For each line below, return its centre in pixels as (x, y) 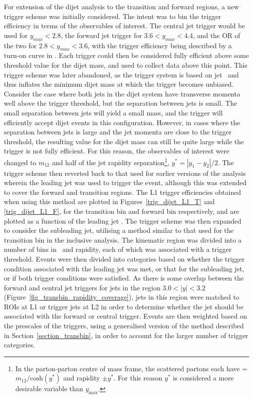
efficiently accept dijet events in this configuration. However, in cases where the (122, 122)
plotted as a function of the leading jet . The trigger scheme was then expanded (123, 220)
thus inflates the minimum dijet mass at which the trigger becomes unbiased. (119, 84)
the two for (20, 45)
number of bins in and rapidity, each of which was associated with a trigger (118, 249)
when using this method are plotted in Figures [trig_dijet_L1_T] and (109, 201)
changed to (20, 162)
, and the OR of (217, 35)
